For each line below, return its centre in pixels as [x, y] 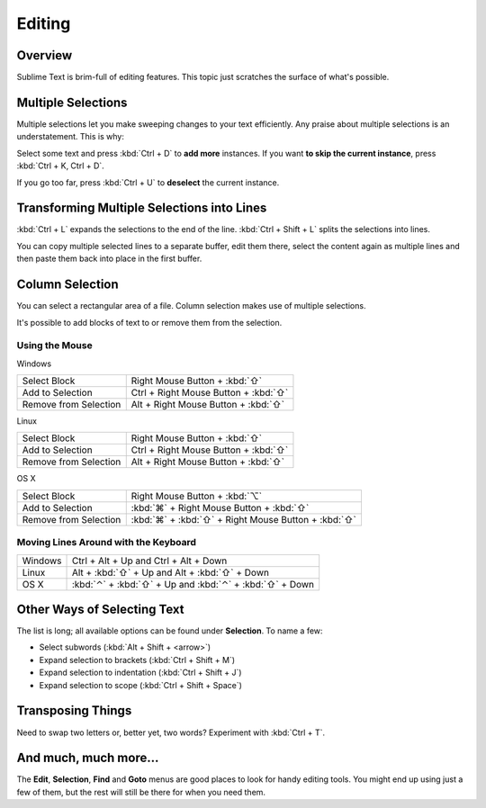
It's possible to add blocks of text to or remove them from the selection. [149, 322]
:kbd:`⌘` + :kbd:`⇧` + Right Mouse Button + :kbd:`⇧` [244, 519]
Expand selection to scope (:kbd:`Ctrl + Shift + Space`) [141, 685]
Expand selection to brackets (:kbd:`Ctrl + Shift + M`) [137, 660]
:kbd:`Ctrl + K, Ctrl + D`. [61, 166]
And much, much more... [88, 758]
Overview [45, 55]
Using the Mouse [55, 346]
